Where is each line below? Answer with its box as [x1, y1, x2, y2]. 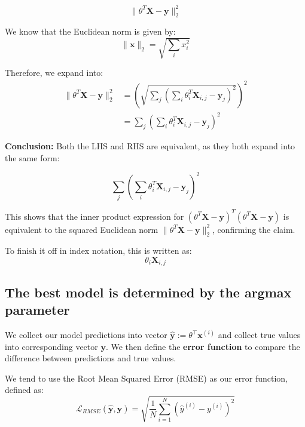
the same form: [5, 151, 60, 164]
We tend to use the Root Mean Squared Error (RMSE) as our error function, [5, 371, 288, 384]
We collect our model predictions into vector [5, 328, 167, 341]
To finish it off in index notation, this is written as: [5, 244, 192, 257]
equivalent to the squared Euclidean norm [5, 223, 158, 235]
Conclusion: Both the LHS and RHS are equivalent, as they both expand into [5, 140, 295, 152]
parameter [5, 300, 70, 319]
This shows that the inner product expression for [5, 210, 184, 222]
